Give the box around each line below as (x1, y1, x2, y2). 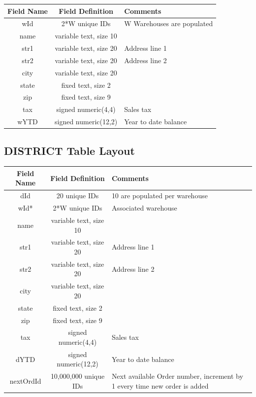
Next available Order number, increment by (111, 371, 243, 381)
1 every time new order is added (111, 380, 209, 391)
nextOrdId (9, 376, 41, 386)
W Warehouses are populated (124, 18, 213, 29)
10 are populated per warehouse (111, 190, 208, 201)
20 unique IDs (56, 190, 99, 201)
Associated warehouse (111, 203, 177, 213)
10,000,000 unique (50, 371, 105, 381)
